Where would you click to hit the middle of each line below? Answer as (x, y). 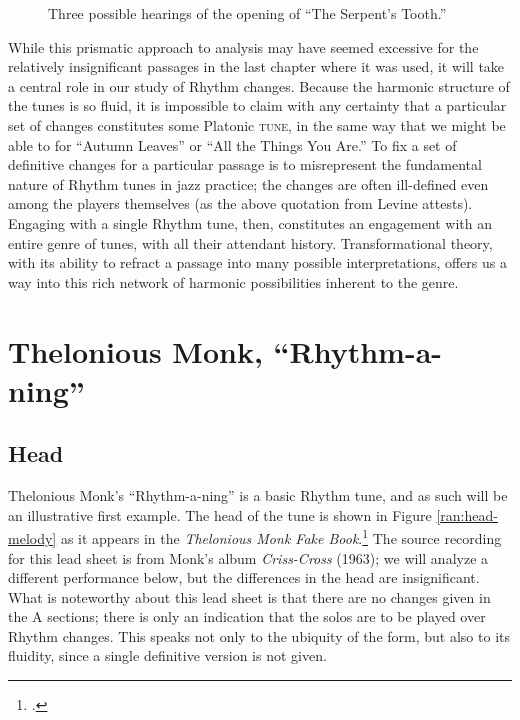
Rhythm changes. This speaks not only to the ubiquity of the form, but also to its (259, 635)
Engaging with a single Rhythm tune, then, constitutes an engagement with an (250, 222)
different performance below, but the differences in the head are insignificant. (244, 577)
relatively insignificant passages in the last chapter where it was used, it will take (256, 66)
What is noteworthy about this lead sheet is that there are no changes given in (249, 596)
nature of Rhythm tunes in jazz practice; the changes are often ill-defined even (248, 183)
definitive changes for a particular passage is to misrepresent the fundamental (245, 164)
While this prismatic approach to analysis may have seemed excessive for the (243, 46)
